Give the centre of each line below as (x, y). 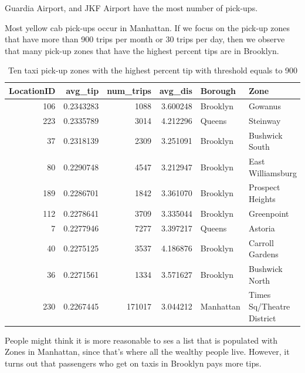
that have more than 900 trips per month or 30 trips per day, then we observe (145, 39)
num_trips (129, 90)
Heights (262, 198)
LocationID (32, 90)
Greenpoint (269, 213)
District (262, 317)
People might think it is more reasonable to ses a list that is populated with (141, 340)
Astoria (262, 228)
